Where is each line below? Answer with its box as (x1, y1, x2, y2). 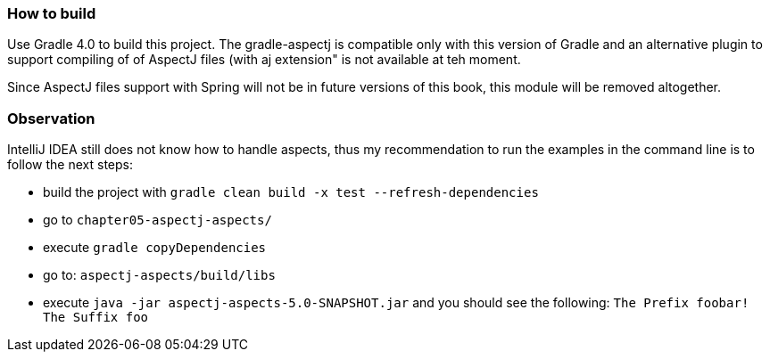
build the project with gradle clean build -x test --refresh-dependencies (43, 184, 539, 200)
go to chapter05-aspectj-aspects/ (43, 212, 272, 228)
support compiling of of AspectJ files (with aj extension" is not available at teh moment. (7, 52, 521, 68)
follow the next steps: (7, 157, 133, 173)
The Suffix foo (43, 310, 149, 325)
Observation (7, 109, 95, 127)
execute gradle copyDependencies (43, 240, 267, 256)
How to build (7, 4, 96, 22)
